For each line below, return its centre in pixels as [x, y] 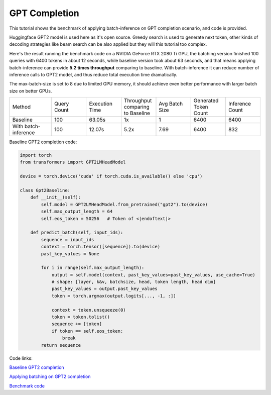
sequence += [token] [77, 324]
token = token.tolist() [81, 317]
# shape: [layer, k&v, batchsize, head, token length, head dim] [133, 282]
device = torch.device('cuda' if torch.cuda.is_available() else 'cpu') [111, 176]
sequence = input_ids [67, 239]
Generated [206, 101]
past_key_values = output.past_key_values [104, 289]
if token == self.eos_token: [87, 331]
